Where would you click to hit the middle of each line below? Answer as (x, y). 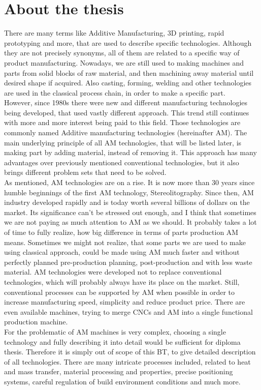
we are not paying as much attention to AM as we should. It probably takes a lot (130, 222)
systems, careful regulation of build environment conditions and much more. (122, 381)
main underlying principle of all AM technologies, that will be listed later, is (123, 142)
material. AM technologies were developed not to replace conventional (113, 272)
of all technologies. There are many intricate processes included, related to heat (127, 361)
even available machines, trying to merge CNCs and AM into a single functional (128, 311)
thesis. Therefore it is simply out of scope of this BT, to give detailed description (130, 352)
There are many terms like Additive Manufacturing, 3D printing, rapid (114, 33)
